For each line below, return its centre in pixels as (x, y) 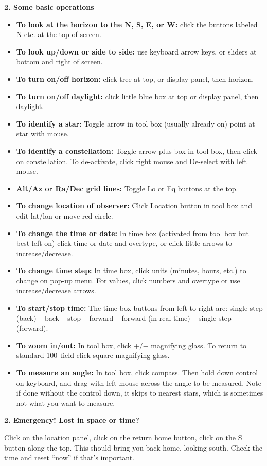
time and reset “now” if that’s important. (69, 458)
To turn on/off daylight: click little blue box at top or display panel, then (137, 96)
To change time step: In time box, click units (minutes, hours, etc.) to (131, 270)
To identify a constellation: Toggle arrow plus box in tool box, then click (137, 150)
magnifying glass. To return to (199, 345)
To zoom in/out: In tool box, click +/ (79, 345)
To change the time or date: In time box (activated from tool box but (132, 233)
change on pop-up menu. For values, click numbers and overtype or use (128, 280)
